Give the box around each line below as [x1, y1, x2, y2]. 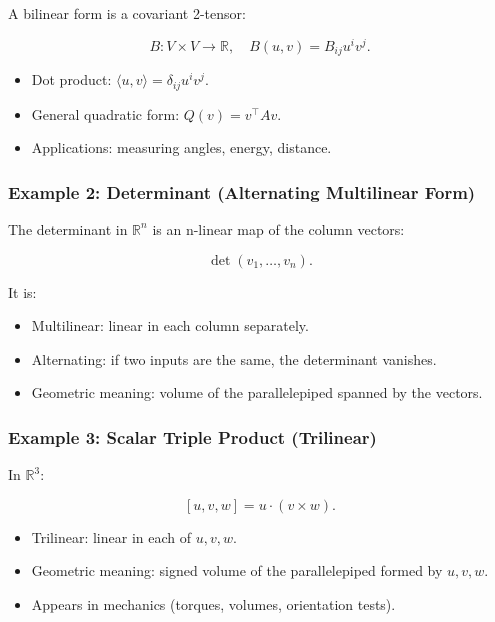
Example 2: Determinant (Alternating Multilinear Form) [8, 179, 476, 204]
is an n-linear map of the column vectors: [152, 218, 405, 239]
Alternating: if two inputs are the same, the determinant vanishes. [31, 348, 437, 369]
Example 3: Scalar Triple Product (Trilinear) [8, 424, 377, 449]
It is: [8, 281, 37, 302]
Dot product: [31, 69, 112, 90]
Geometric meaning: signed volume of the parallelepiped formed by [31, 560, 443, 581]
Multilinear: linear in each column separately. [31, 315, 309, 336]
